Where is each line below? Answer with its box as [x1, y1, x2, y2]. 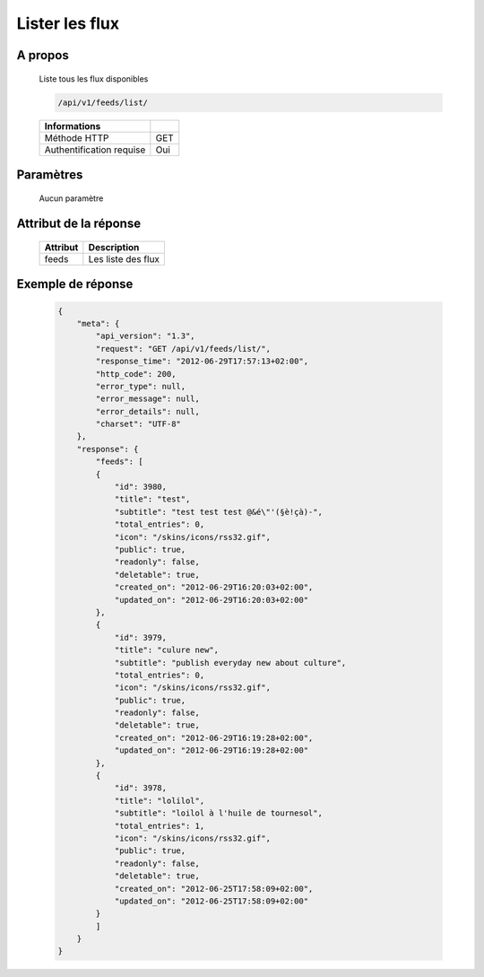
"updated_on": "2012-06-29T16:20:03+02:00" [114, 595, 309, 605]
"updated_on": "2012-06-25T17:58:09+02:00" [114, 895, 309, 906]
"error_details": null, [95, 406, 201, 416]
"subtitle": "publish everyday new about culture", [114, 658, 347, 667]
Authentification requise [44, 144, 146, 156]
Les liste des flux [88, 252, 160, 265]
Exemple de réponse [16, 276, 134, 292]
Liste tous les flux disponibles [39, 73, 149, 84]
